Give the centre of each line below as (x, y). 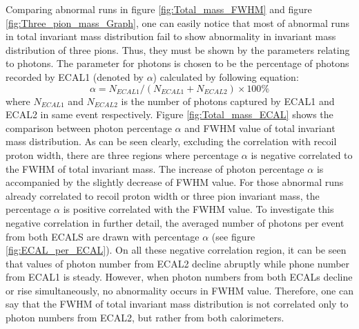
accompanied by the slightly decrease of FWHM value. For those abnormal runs (175, 182)
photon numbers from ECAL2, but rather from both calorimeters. (145, 318)
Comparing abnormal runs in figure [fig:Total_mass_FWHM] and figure (159, 9)
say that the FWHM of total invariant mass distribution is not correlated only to (177, 304)
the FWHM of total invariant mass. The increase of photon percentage (155, 168)
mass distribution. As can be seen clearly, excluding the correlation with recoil (171, 141)
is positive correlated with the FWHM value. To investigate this (198, 209)
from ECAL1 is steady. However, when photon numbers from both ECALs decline (179, 277)
